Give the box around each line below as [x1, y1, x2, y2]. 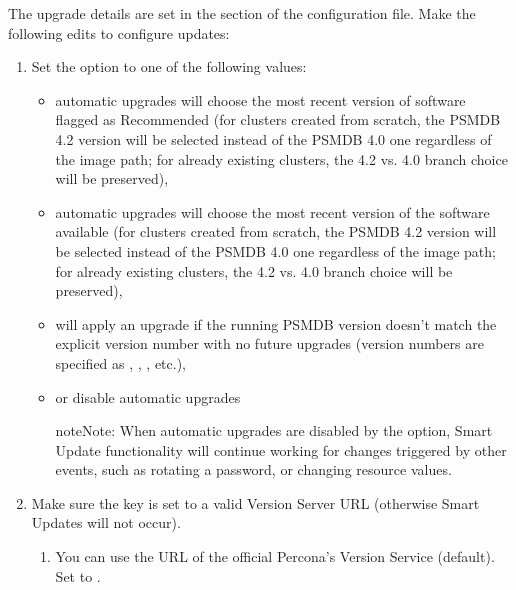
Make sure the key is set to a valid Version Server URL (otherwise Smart [31, 492, 480, 513]
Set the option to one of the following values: [31, 56, 307, 77]
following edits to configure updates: [8, 22, 230, 43]
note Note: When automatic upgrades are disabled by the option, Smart [55, 420, 493, 441]
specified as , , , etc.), [55, 352, 187, 373]
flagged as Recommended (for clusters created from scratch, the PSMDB [55, 109, 501, 130]
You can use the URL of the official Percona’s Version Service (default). [55, 546, 495, 567]
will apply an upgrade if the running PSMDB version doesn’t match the [55, 313, 497, 334]
